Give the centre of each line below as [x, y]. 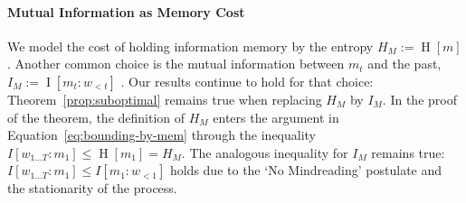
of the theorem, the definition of [96, 117]
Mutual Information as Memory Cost [126, 11]
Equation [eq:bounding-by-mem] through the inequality [162, 135]
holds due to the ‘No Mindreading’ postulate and [306, 170]
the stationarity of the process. [92, 188]
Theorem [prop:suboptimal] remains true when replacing [165, 99]
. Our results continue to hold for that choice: [247, 81]
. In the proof [419, 99]
